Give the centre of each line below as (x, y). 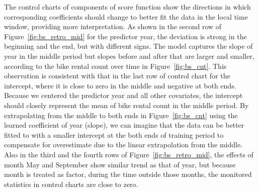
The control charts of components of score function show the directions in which (127, 7)
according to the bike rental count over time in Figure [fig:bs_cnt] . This (115, 66)
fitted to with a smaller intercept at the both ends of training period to (114, 134)
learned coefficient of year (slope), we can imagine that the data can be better (124, 125)
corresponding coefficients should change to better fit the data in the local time (126, 16)
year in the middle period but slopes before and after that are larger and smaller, (129, 56)
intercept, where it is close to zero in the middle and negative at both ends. (120, 85)
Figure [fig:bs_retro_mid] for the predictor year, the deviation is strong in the (125, 36)
